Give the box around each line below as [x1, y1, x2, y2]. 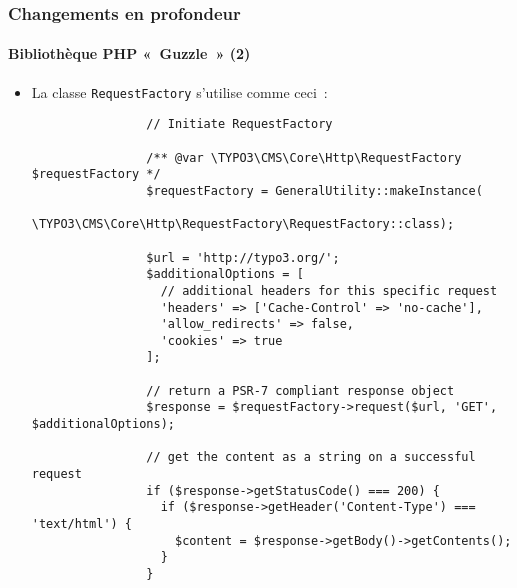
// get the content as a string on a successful [146, 450, 476, 465]
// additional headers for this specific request [160, 283, 498, 298]
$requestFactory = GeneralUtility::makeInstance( [146, 183, 483, 198]
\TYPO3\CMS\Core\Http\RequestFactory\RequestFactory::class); [31, 217, 455, 232]
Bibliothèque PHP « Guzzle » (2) [8, 43, 251, 64]
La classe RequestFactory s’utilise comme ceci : [31, 81, 328, 102]
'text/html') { [31, 517, 133, 532]
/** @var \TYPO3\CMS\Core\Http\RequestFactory [146, 150, 462, 165]
